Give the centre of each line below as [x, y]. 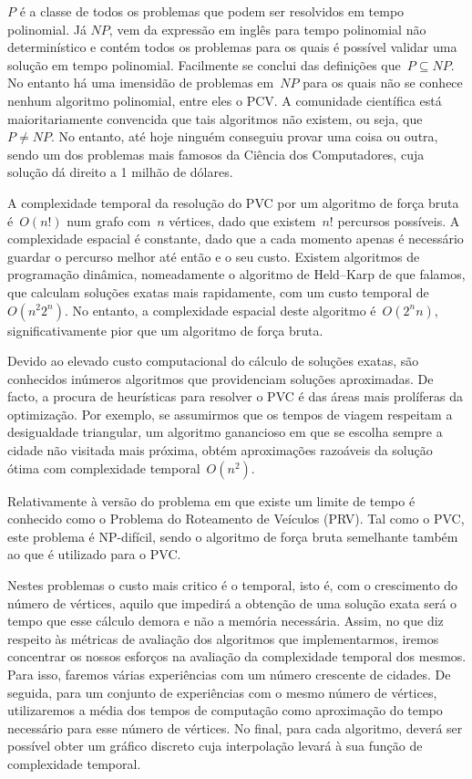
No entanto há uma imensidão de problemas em [141, 83]
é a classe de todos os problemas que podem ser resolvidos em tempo [212, 11]
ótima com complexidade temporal [104, 467]
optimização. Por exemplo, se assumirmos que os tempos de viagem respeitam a [230, 414]
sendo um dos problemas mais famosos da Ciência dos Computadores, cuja [216, 154]
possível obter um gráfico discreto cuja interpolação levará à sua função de [215, 746]
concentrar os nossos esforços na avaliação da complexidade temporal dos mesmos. [237, 656]
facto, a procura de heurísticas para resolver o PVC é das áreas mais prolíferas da [235, 396]
